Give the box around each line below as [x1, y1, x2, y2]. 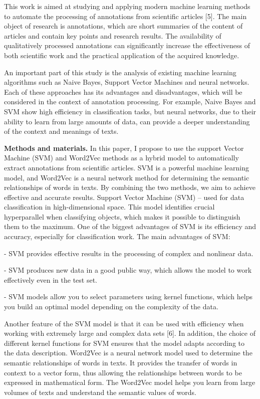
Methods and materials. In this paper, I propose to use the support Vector [4, 142, 244, 153]
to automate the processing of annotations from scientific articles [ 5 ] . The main [4, 11, 247, 21]
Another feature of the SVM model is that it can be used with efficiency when [4, 318, 244, 328]
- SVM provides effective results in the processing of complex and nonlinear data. [4, 248, 253, 258]
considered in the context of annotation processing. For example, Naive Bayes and [4, 96, 256, 107]
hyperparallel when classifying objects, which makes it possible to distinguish [4, 211, 240, 222]
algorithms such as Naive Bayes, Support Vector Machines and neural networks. [4, 77, 249, 87]
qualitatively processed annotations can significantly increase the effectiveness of [4, 40, 250, 51]
